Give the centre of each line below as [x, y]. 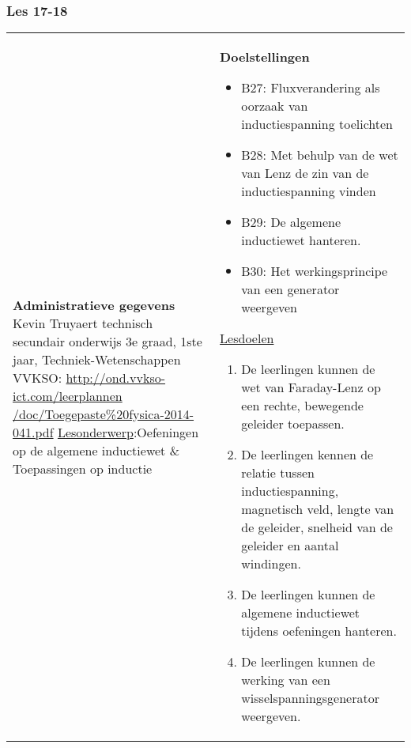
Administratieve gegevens [94, 304]
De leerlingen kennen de [307, 455]
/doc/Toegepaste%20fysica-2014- [104, 414]
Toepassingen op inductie [83, 468]
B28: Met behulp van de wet [320, 155]
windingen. [271, 564]
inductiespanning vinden [309, 191]
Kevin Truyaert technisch [83, 323]
